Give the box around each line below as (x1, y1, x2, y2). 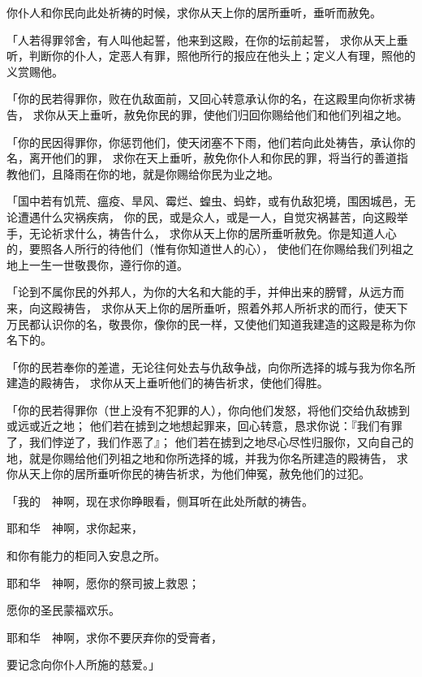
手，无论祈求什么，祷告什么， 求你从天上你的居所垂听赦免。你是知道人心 (6, 224, 397, 241)
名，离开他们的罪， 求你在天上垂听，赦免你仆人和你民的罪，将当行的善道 (6, 149, 397, 166)
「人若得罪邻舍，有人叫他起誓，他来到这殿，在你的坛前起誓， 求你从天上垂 (6, 31, 408, 48)
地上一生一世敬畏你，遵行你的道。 (6, 256, 188, 273)
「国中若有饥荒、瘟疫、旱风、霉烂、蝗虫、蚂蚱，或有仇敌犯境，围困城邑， (6, 192, 404, 209)
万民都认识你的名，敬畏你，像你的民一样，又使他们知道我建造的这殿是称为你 (6, 315, 416, 332)
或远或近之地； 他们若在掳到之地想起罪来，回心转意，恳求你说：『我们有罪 (6, 417, 403, 434)
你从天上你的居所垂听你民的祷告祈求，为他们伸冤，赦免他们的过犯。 (6, 465, 370, 482)
